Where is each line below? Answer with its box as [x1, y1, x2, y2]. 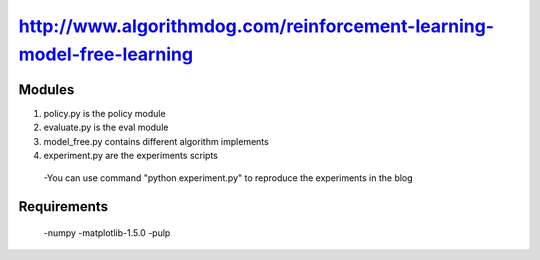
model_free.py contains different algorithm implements [43, 135, 269, 147]
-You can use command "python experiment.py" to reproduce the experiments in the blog [43, 172, 414, 184]
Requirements [18, 198, 109, 215]
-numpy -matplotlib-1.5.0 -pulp [43, 226, 171, 239]
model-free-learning [18, 43, 194, 65]
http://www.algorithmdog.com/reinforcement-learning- [18, 15, 495, 37]
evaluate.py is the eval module [43, 121, 169, 134]
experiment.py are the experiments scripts [43, 150, 219, 162]
